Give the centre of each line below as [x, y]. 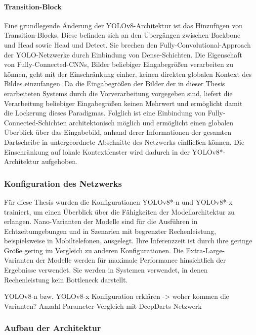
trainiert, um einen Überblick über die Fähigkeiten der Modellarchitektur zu [119, 211]
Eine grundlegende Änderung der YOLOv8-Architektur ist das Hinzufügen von [124, 25]
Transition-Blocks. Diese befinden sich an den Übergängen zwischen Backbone [122, 35]
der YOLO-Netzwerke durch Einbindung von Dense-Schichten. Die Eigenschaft [123, 54]
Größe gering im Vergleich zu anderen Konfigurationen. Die [94, 250]
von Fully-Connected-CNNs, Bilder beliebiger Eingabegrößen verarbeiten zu [119, 64]
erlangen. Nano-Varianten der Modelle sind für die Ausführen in [101, 221]
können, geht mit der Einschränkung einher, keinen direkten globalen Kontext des [128, 74]
